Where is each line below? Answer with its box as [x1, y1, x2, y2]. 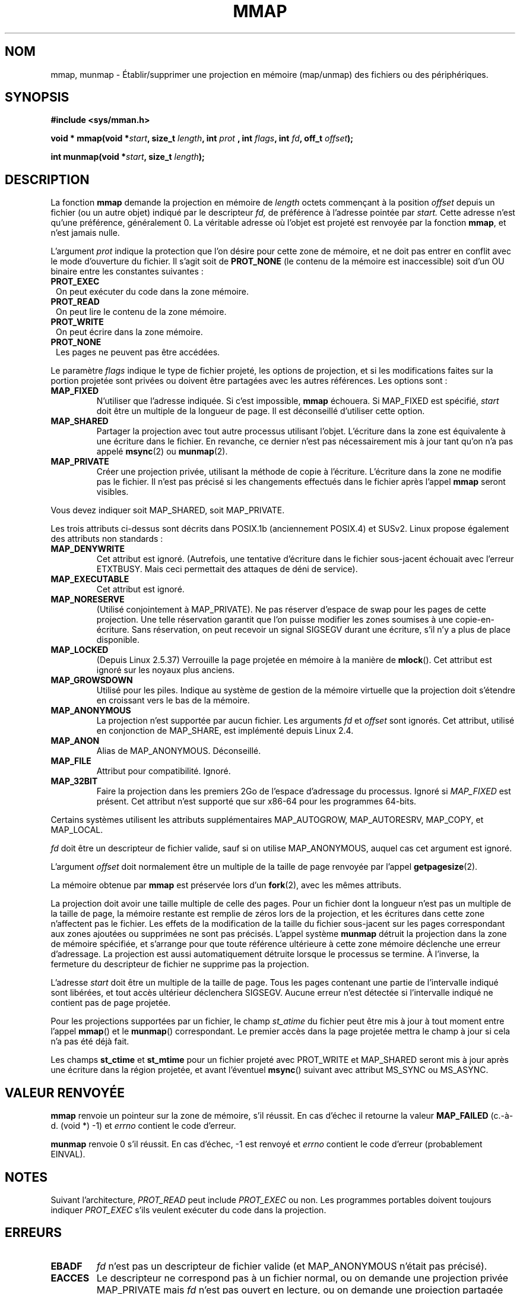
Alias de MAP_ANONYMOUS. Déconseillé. [96, 746, 261, 756]
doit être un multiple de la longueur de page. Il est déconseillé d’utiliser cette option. [96, 406, 425, 416]
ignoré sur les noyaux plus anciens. [96, 665, 235, 676]
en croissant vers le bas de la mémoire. [96, 695, 250, 706]
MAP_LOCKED [50, 645, 109, 655]
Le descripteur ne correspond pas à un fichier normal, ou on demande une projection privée [96, 1271, 509, 1284]
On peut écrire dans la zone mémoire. [56, 327, 203, 337]
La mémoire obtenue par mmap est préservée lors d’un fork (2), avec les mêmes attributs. [50, 880, 402, 891]
